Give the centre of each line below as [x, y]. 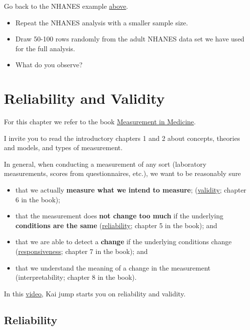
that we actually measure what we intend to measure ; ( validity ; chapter [131, 190]
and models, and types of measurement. [63, 147]
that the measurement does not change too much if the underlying [119, 216]
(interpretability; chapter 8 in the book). [76, 277]
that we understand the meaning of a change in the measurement [113, 267]
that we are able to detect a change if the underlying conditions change [124, 242]
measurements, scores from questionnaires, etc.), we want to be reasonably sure [123, 173]
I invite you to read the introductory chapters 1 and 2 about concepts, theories [122, 138]
